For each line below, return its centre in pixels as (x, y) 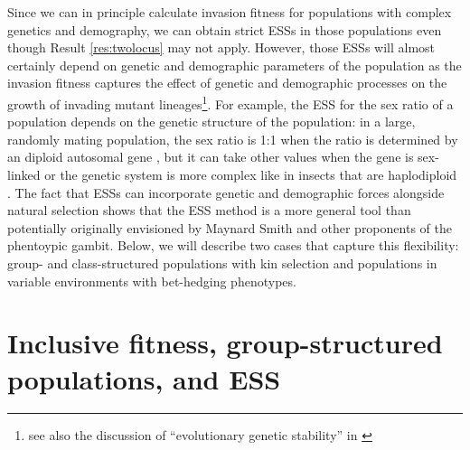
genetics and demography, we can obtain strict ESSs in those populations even (225, 29)
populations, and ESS (144, 378)
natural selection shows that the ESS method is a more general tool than (209, 210)
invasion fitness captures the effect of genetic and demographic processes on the (227, 83)
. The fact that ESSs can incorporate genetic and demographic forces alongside (226, 192)
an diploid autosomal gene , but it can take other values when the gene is (211, 157)
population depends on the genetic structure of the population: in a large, (211, 122)
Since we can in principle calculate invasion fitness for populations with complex (230, 12)
